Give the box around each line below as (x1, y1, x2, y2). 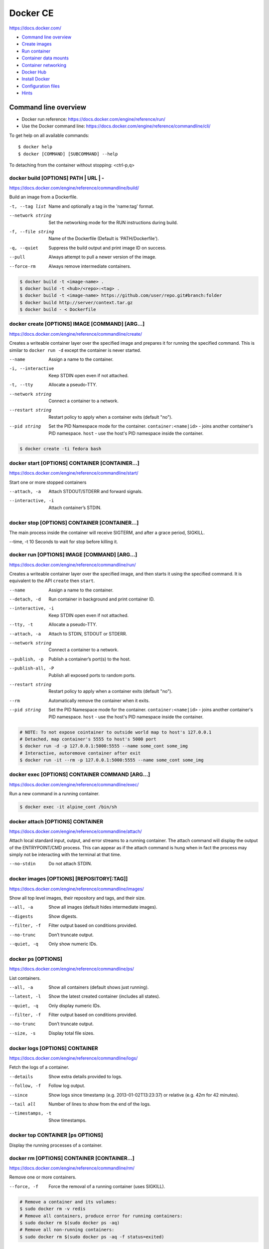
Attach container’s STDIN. (48, 505, 102, 511)
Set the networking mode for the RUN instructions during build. (48, 219, 178, 225)
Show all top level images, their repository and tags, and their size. (9, 895, 146, 901)
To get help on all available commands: (9, 132, 90, 138)
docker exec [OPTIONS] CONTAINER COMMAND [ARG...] (9, 771, 150, 778)
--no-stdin (9, 861, 36, 867)
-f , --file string (9, 229, 54, 235)
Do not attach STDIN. (48, 861, 92, 867)
